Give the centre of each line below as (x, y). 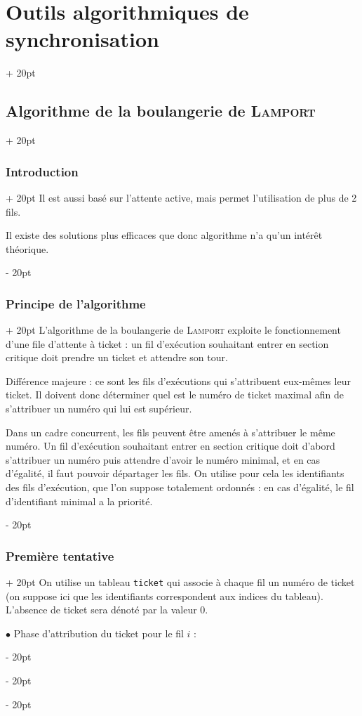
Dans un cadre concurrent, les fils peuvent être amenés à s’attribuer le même (170, 432)
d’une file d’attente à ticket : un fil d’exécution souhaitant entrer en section (167, 343)
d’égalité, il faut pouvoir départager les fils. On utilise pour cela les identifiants (175, 473)
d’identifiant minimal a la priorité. (79, 501)
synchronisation (82, 39)
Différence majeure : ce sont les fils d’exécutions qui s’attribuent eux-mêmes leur (178, 380)
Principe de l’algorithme (76, 303)
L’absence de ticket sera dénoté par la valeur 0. (107, 610)
